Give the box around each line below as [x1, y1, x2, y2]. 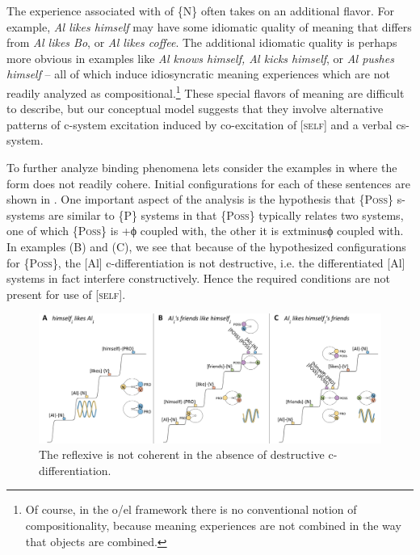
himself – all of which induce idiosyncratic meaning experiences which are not [6, 65, 390, 82]
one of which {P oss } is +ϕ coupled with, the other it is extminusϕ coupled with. [6, 222, 404, 239]
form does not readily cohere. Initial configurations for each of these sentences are [6, 174, 410, 191]
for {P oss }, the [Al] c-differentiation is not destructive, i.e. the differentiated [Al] [6, 254, 405, 271]
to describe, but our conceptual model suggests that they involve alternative [6, 100, 384, 117]
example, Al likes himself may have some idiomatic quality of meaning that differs [6, 18, 412, 35]
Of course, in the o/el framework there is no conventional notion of [25, 501, 357, 518]
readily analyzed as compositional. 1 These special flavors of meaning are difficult [6, 82, 405, 101]
